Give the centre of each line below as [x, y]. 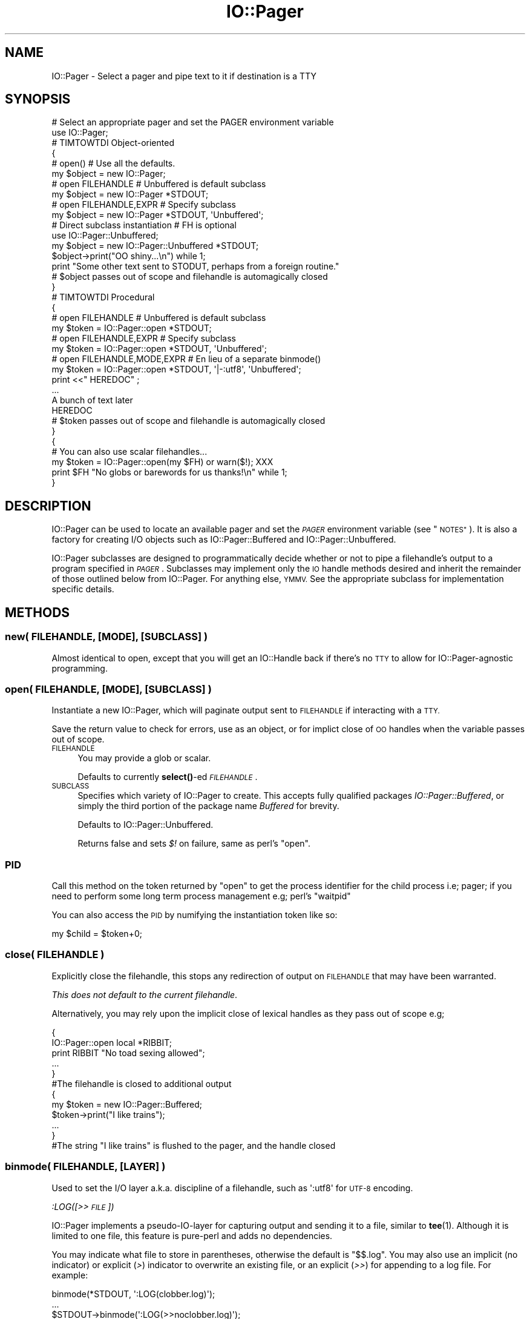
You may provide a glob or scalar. [144, 758]
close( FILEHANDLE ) [55, 955]
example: [70, 1275]
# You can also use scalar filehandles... [129, 452]
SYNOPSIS [38, 99]
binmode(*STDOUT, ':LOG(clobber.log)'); [133, 1294]
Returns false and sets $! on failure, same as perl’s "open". [194, 844]
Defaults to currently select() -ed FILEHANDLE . [168, 777]
